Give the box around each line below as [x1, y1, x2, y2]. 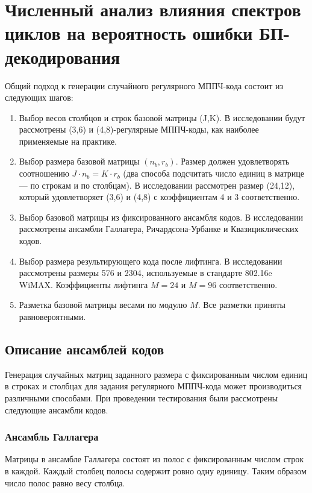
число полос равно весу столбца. [5, 476, 125, 489]
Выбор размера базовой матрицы [19, 155, 140, 168]
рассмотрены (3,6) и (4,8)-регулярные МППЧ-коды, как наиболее [19, 123, 259, 136]
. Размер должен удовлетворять [175, 155, 290, 168]
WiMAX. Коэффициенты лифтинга [19, 278, 148, 290]
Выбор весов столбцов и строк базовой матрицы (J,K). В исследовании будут [19, 111, 305, 124]
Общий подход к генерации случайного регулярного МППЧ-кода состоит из [5, 79, 283, 92]
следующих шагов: [5, 91, 73, 104]
